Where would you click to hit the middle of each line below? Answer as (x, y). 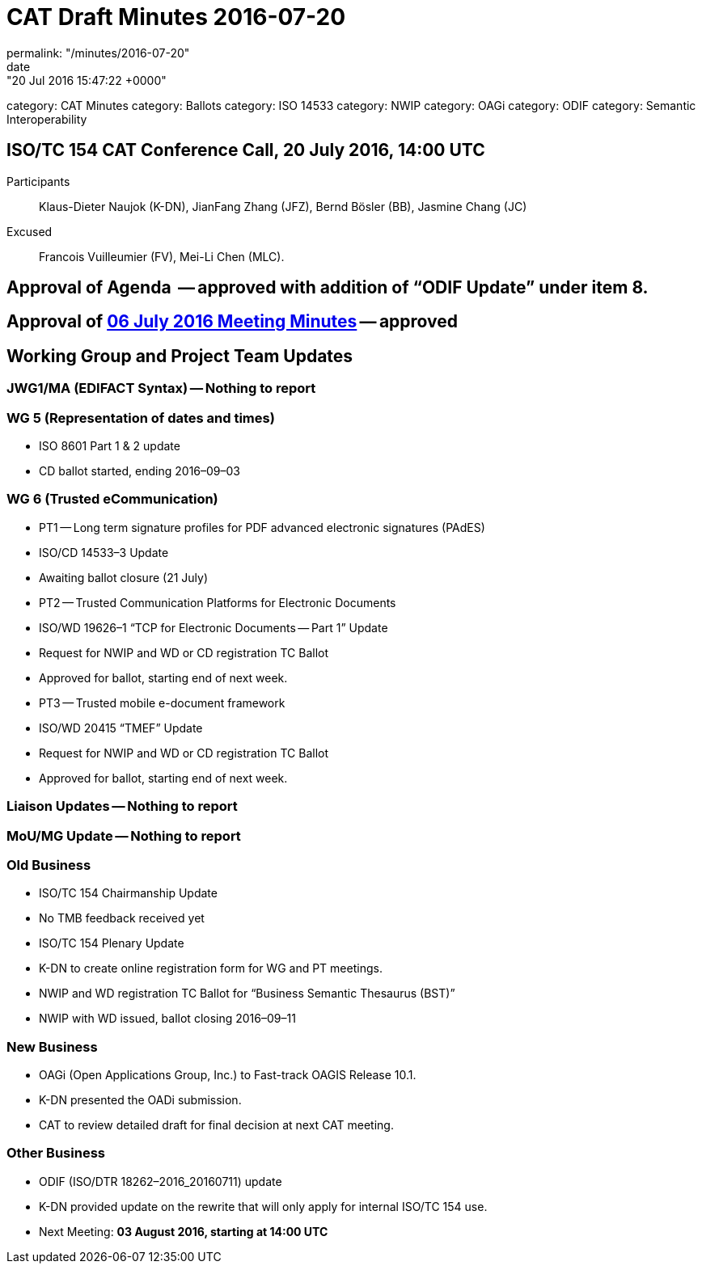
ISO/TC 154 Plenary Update (112, 943)
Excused (30, 231)
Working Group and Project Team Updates (180, 356)
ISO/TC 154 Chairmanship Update (128, 893)
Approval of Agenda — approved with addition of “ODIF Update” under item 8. (328, 288)
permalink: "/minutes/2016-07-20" (98, 53)
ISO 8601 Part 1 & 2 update (110, 446)
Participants (38, 181)
